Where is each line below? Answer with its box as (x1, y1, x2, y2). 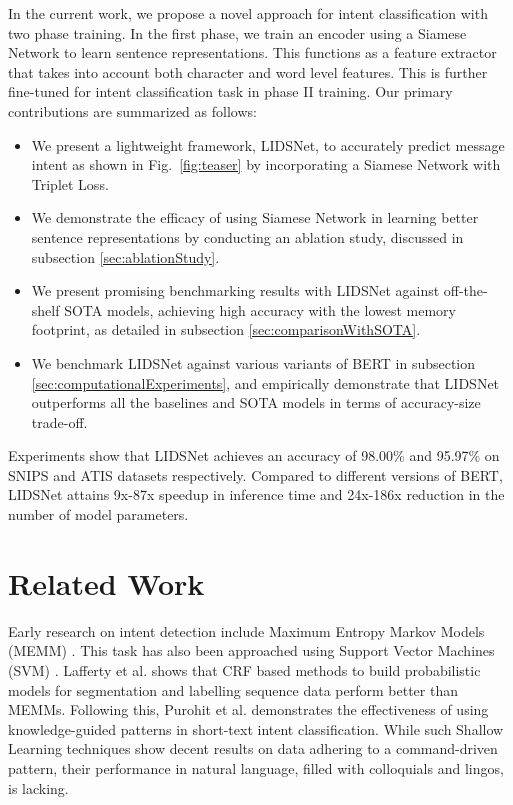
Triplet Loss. (31, 173, 109, 194)
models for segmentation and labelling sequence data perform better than (8, 679, 458, 700)
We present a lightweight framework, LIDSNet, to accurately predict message (31, 134, 505, 155)
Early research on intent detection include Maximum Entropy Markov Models (8, 620, 485, 641)
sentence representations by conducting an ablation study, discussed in (31, 226, 464, 247)
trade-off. (31, 411, 88, 432)
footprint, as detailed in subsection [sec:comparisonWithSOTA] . (31, 319, 421, 340)
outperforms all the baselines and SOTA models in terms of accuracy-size (31, 392, 481, 413)
